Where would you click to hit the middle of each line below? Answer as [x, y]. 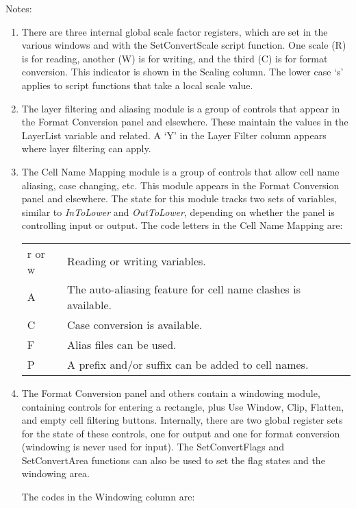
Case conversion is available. [135, 324]
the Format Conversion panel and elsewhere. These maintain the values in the [185, 122]
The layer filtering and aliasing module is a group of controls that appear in [181, 108]
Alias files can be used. [122, 344]
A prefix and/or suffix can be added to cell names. [188, 364]
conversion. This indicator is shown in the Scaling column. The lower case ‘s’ [182, 72]
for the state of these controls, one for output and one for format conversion [181, 433]
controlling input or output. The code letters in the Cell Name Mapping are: [182, 225]
